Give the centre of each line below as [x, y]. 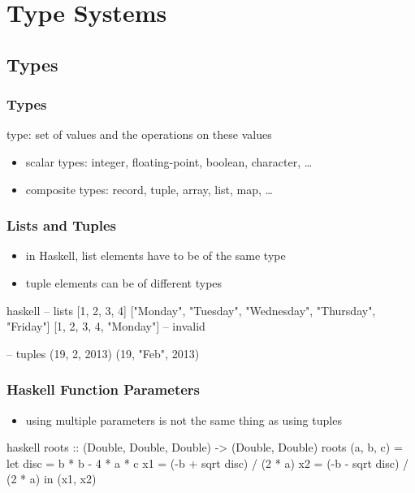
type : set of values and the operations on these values [139, 134]
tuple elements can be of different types [124, 282]
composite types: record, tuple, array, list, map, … [149, 189]
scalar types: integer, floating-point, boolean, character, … [169, 161]
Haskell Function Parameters [104, 389]
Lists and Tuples [61, 225]
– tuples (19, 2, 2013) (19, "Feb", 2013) [103, 353]
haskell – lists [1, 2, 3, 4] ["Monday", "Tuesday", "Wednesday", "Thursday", [191, 310]
